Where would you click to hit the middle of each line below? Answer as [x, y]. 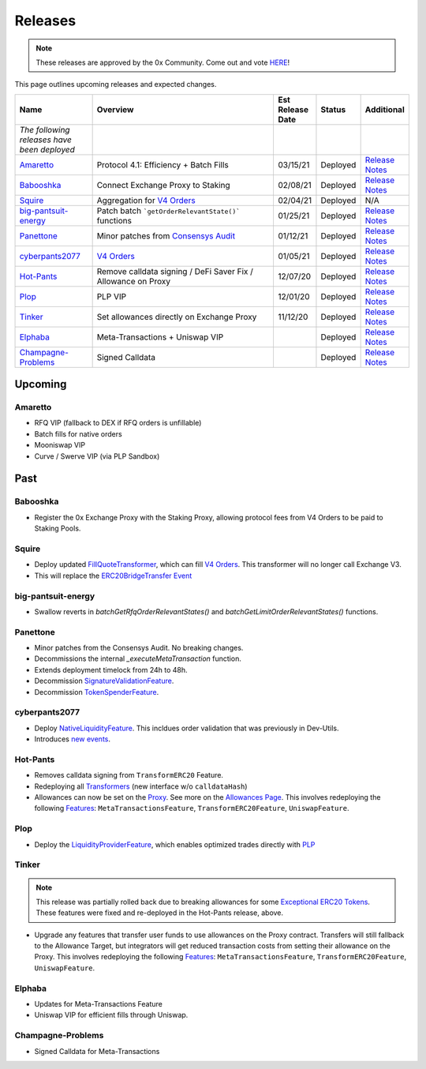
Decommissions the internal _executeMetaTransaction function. [138, 658]
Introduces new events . [72, 739]
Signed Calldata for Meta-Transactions [97, 1051]
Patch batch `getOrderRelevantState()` [168, 211]
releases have [46, 140]
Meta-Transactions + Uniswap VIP [160, 337]
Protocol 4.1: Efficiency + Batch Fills [163, 164]
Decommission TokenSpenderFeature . [97, 692]
